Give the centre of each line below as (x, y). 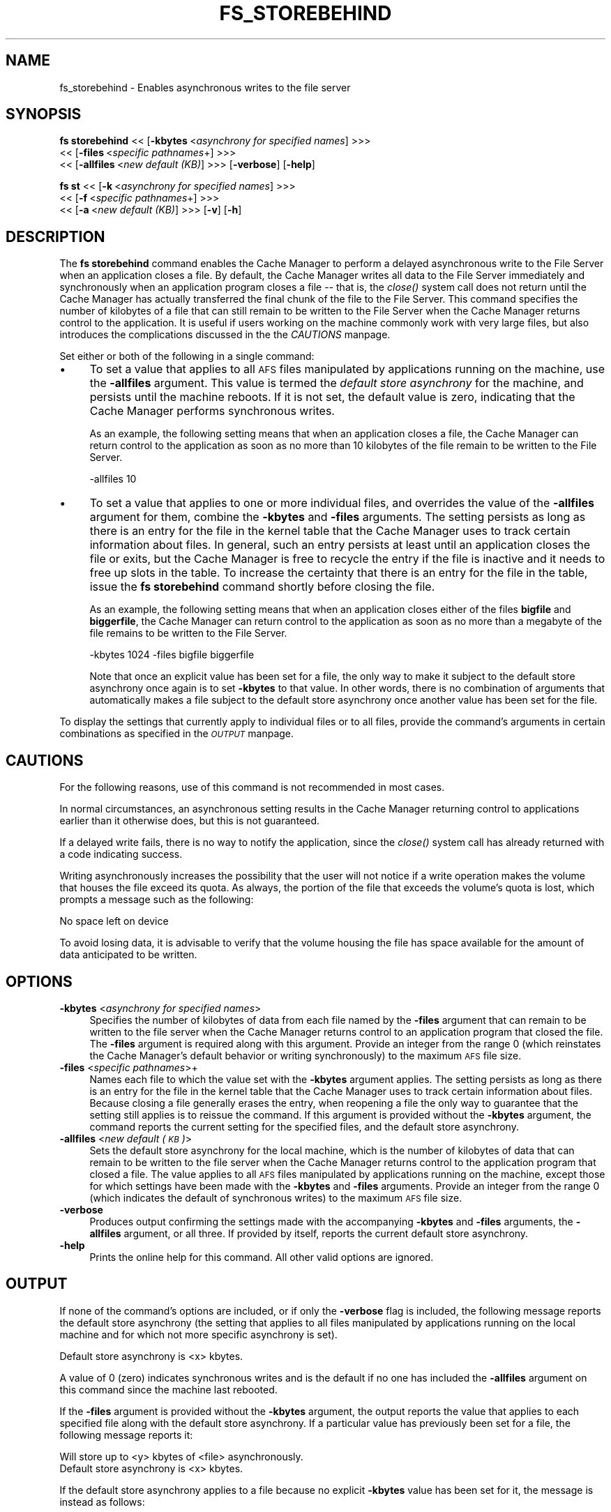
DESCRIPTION (55, 236)
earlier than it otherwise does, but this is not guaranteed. (190, 821)
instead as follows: (102, 1502)
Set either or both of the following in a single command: (187, 356)
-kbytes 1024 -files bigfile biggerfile (172, 655)
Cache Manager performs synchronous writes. (212, 411)
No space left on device (114, 921)
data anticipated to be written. (128, 955)
